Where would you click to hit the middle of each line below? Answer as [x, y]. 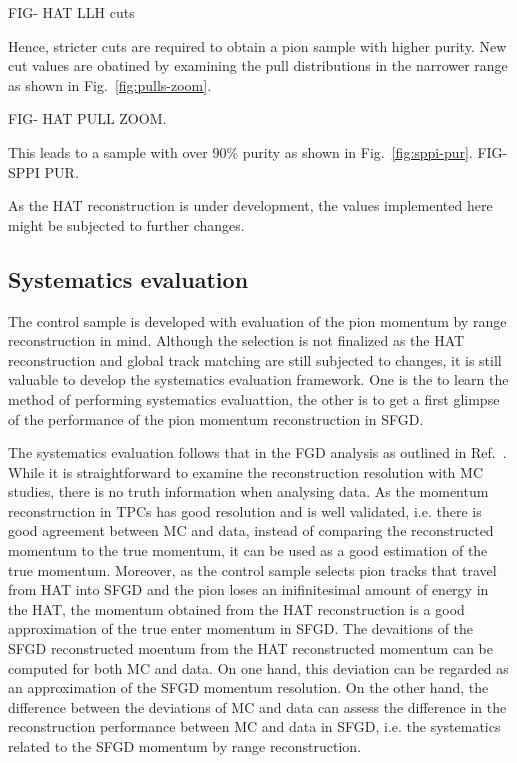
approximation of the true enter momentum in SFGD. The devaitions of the [241, 628]
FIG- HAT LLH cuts [71, 12]
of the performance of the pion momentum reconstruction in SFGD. [216, 418]
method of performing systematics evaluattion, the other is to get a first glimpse [254, 398]
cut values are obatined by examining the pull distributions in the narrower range [258, 65]
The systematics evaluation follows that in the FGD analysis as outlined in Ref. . [257, 452]
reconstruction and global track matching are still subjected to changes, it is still [255, 359]
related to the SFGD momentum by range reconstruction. [185, 746]
